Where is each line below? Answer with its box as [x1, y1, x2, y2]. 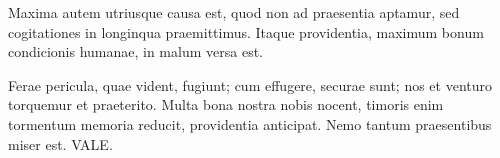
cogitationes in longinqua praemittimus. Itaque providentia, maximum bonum [8, 21, 484, 42]
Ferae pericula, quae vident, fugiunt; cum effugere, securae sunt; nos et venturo [8, 74, 493, 95]
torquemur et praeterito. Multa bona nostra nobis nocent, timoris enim [8, 94, 444, 115]
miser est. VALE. [8, 133, 113, 154]
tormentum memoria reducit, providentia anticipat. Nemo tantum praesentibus [8, 113, 492, 134]
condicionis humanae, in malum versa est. [8, 41, 263, 62]
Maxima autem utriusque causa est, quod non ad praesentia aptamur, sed [8, 2, 460, 22]
